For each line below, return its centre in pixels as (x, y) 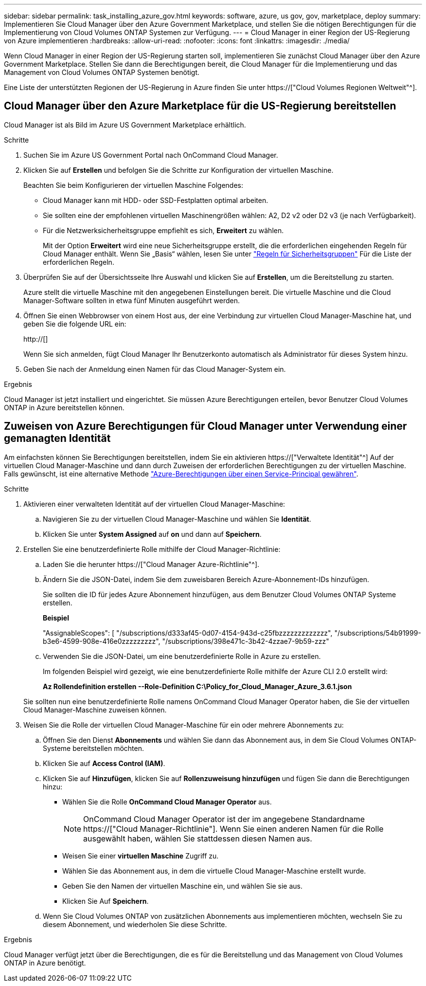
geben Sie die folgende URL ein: (75, 324)
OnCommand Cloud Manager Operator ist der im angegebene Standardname (224, 819)
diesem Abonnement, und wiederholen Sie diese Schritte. (135, 924)
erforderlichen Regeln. (79, 262)
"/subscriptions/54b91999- (378, 633)
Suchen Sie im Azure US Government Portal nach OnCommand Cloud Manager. (151, 155)
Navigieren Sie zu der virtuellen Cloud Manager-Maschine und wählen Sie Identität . (177, 519)
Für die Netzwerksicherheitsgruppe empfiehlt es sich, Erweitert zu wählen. (163, 230)
